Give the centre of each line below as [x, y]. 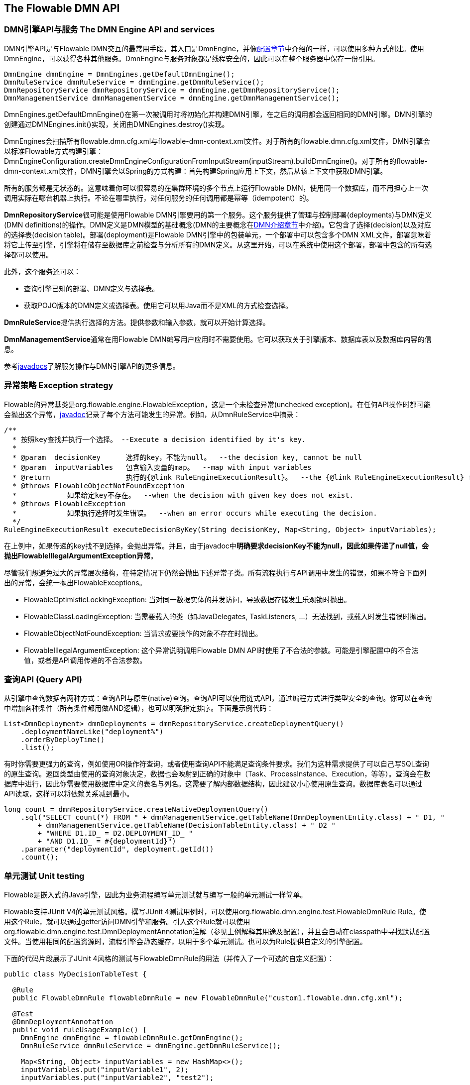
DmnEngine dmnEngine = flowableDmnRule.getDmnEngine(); [132, 1038]
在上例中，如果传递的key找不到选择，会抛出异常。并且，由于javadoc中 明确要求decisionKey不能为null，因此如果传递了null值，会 [217, 545]
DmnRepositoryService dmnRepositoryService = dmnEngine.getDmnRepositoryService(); [172, 90]
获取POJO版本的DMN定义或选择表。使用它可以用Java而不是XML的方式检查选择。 [158, 305]
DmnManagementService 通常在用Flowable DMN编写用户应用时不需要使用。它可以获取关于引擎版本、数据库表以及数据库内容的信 [218, 339]
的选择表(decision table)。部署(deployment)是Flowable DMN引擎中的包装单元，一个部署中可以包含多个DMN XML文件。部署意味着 [218, 234]
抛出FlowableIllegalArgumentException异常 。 [81, 555]
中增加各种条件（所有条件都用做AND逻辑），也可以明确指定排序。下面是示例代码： [139, 708]
